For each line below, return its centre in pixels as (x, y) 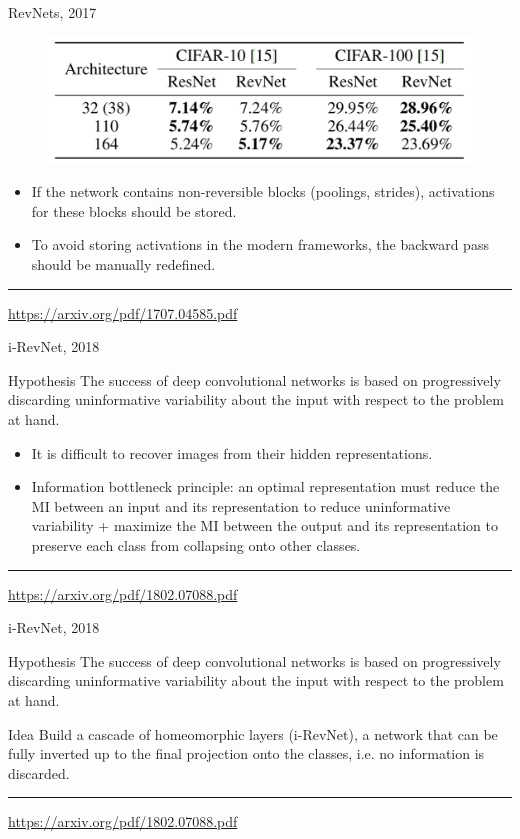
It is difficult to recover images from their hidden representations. (232, 452)
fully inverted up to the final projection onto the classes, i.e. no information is (246, 753)
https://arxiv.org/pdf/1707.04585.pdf (123, 312)
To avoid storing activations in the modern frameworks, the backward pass (260, 244)
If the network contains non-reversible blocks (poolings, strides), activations (263, 191)
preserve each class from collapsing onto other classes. (196, 545)
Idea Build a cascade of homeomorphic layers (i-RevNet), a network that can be (253, 733)
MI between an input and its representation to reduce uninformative (241, 505)
